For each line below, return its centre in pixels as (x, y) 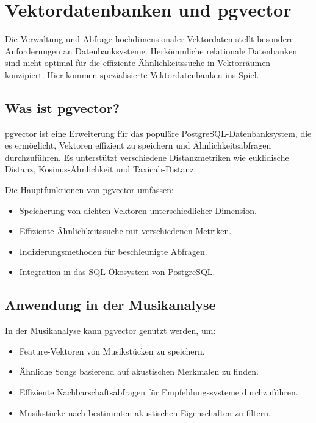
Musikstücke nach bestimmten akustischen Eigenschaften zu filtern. (145, 412)
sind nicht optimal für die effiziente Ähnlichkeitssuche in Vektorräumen (138, 63)
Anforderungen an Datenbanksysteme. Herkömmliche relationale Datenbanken (151, 50)
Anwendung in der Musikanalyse (110, 305)
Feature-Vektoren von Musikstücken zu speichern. (112, 351)
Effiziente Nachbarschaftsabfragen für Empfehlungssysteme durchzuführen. (159, 392)
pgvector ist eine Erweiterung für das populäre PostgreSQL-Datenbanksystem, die (158, 133)
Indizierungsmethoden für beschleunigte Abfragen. (113, 251)
